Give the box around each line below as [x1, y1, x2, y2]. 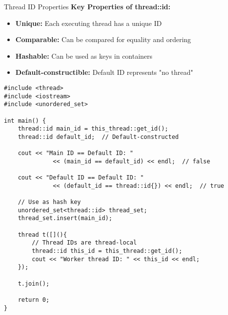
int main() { [4, 117, 46, 124]
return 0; [18, 296, 50, 304]
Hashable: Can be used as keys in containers [15, 50, 153, 61]
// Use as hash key [18, 199, 81, 206]
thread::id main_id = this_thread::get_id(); [18, 125, 168, 133]
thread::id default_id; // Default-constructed [18, 133, 179, 140]
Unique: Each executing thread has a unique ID [15, 18, 162, 28]
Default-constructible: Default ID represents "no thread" [15, 67, 193, 77]
